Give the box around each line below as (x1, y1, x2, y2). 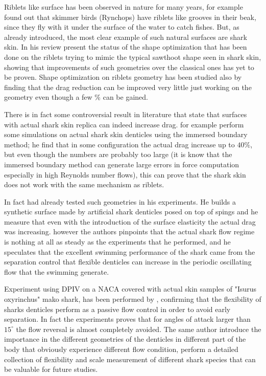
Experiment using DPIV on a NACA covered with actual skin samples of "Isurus (4, 283, 257, 294)
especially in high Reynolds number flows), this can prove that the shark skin (4, 169, 246, 180)
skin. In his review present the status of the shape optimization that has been (4, 41, 247, 52)
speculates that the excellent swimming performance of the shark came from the (4, 246, 255, 257)
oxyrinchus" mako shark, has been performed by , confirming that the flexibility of (4, 294, 261, 304)
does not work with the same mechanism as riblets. (4, 179, 164, 190)
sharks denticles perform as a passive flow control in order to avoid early (4, 303, 231, 314)
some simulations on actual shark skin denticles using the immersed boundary (4, 129, 248, 140)
